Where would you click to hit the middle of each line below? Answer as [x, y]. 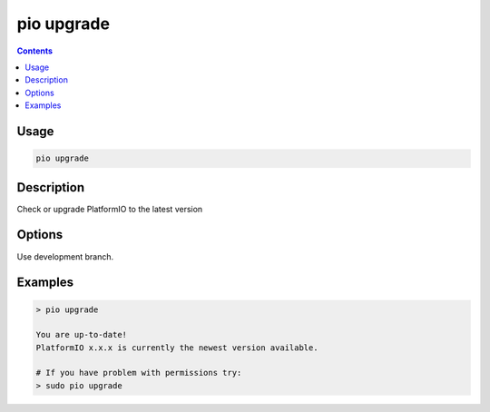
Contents [35, 51]
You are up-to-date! [81, 335]
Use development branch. [65, 256]
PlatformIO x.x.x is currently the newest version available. [177, 348]
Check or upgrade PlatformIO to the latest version [110, 209]
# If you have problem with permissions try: [139, 373]
